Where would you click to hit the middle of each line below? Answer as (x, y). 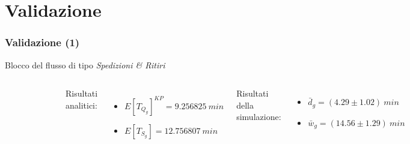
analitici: (81, 105)
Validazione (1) (42, 42)
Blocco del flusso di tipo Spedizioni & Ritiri (85, 64)
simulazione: (259, 117)
